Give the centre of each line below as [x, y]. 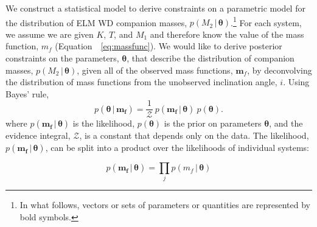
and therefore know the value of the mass [227, 34]
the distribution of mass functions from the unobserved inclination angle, [141, 82]
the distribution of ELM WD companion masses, [96, 22]
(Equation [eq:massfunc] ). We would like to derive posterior [169, 46]
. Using [296, 82]
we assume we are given [50, 34]
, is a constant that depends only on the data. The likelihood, [194, 135]
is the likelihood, [104, 123]
